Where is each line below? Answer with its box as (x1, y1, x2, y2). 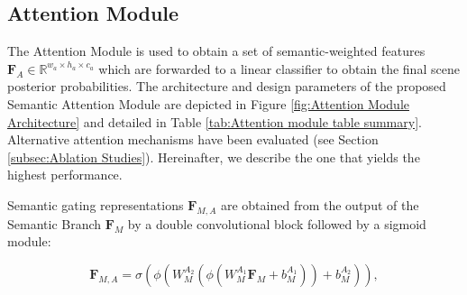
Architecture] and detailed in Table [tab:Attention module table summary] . (7, 112, 422, 131)
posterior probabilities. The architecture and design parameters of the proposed (7, 77, 446, 96)
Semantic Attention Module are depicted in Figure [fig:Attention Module (7, 94, 409, 113)
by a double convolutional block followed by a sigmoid (127, 214, 426, 233)
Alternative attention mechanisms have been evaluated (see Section (7, 130, 379, 149)
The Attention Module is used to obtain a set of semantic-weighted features (7, 41, 426, 60)
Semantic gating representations (7, 195, 184, 214)
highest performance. (7, 165, 123, 184)
